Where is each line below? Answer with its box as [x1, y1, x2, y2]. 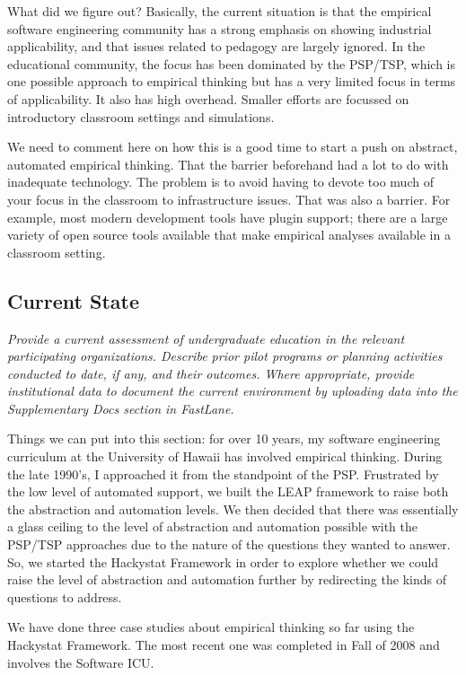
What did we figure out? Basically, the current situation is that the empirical [7, 2, 432, 20]
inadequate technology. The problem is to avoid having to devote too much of [7, 172, 434, 191]
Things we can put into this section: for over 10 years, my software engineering [7, 429, 441, 448]
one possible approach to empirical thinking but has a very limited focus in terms [7, 72, 456, 91]
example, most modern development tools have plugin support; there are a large [7, 207, 448, 226]
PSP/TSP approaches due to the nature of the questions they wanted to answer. [7, 535, 451, 554]
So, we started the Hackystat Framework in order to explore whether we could [7, 552, 439, 571]
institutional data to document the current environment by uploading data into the [7, 381, 458, 400]
